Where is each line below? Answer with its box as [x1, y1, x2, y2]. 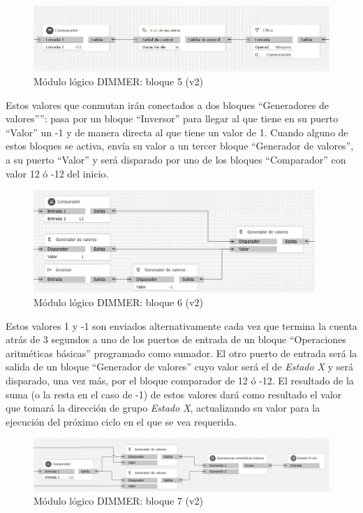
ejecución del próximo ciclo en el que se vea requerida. [6, 414, 237, 428]
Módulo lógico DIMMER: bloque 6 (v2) [34, 294, 203, 309]
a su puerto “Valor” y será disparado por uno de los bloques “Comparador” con [6, 152, 346, 167]
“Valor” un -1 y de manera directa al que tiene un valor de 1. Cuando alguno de [6, 124, 348, 139]
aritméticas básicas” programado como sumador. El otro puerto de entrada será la [6, 345, 357, 360]
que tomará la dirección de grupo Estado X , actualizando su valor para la [6, 400, 320, 415]
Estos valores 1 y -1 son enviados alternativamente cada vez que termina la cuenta [6, 318, 357, 333]
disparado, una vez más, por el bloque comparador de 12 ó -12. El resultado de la [6, 373, 354, 387]
